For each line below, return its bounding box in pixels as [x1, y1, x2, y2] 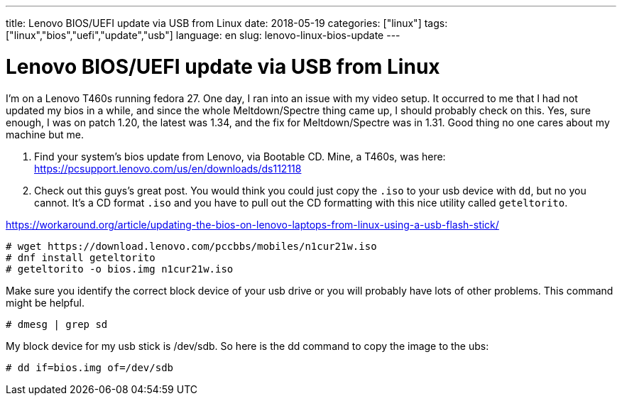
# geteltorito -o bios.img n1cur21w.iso [6, 263, 234, 275]
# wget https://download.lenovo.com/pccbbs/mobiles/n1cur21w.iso [6, 240, 377, 252]
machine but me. [6, 128, 84, 141]
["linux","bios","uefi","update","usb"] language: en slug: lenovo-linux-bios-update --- [6, 29, 400, 41]
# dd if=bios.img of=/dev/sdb [6, 361, 174, 373]
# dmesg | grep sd [6, 318, 108, 330]
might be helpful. [6, 296, 84, 309]
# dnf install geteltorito [6, 251, 155, 263]
